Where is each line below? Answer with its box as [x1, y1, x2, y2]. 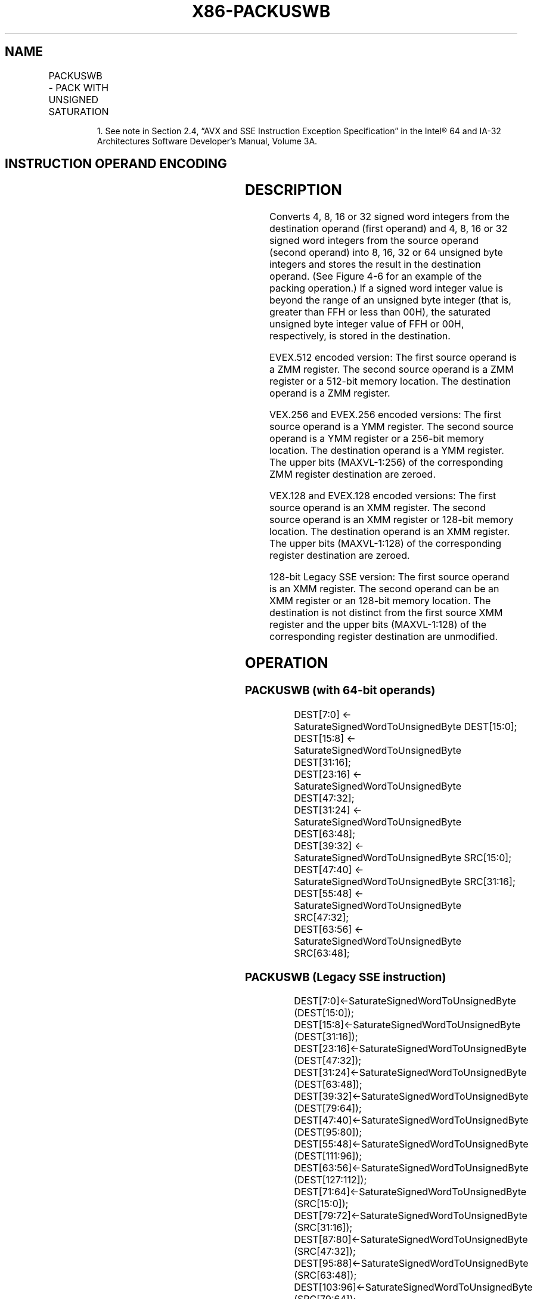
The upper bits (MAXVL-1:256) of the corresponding [269, 456, 504, 469]
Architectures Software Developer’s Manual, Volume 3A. [97, 135, 318, 146]
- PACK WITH [48, 81, 109, 94]
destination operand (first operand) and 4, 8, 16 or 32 [269, 222, 508, 235]
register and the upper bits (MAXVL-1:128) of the [269, 618, 487, 631]
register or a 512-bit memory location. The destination [269, 375, 511, 388]
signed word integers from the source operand [269, 234, 479, 247]
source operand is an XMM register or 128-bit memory [269, 514, 514, 526]
